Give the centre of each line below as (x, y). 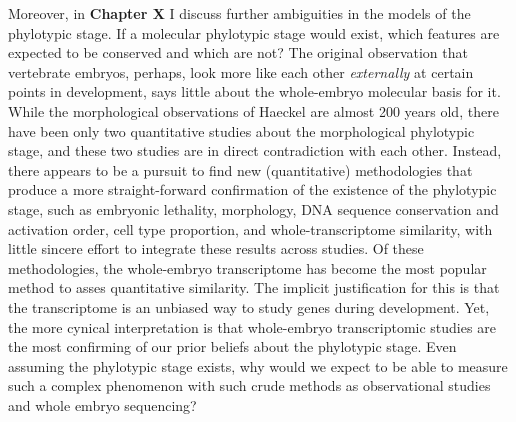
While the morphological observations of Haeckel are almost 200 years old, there (253, 110)
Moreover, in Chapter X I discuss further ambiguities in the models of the (239, 13)
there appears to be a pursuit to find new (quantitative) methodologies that (240, 169)
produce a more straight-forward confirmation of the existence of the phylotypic (252, 189)
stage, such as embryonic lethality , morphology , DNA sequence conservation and (253, 208)
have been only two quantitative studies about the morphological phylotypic (241, 130)
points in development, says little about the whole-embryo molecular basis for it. (254, 91)
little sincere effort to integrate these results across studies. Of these (216, 248)
